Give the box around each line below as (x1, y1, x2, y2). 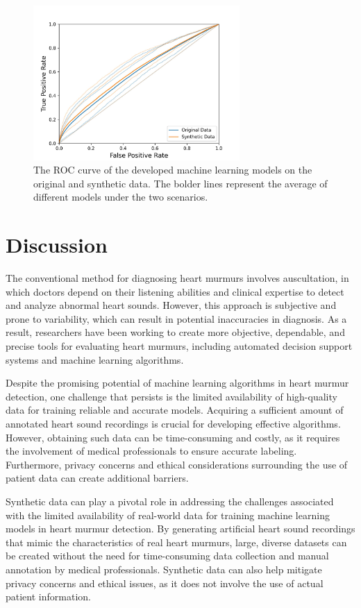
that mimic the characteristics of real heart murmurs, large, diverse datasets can (6, 534, 347, 549)
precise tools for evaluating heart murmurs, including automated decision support (6, 339, 353, 353)
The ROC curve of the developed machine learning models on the (33, 162, 312, 177)
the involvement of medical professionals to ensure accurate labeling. (6, 444, 297, 458)
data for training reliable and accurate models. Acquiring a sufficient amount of (6, 403, 344, 417)
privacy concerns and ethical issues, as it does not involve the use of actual (6, 575, 324, 590)
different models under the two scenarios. (33, 189, 208, 204)
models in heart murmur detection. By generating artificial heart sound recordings (6, 521, 355, 536)
